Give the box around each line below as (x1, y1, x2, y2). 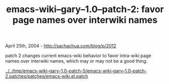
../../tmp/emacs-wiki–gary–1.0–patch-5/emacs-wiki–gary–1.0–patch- (5, 68, 147, 74)
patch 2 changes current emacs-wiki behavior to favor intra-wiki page (5, 53, 152, 59)
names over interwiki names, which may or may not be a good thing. (5, 58, 148, 64)
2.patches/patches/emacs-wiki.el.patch (5, 73, 89, 79)
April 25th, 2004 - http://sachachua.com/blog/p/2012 (5, 43, 116, 49)
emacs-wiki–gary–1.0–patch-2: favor (6, 4, 164, 15)
